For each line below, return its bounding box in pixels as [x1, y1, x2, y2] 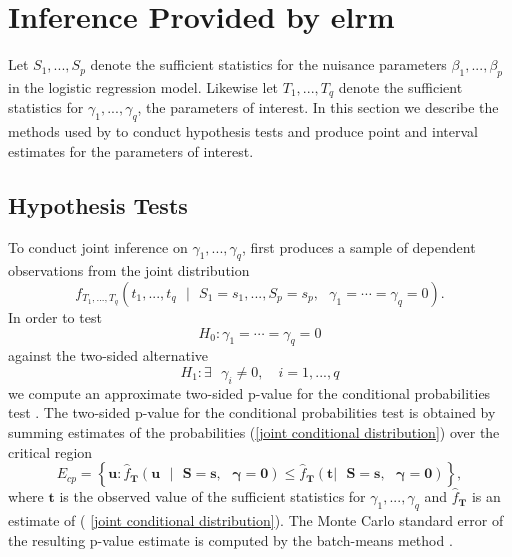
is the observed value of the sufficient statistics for [59, 486, 366, 507]
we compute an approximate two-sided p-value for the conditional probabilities [8, 382, 491, 403]
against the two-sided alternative [8, 345, 209, 366]
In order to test [8, 306, 102, 327]
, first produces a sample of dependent [241, 236, 476, 257]
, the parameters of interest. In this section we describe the [137, 97, 499, 118]
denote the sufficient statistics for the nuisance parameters [90, 54, 447, 75]
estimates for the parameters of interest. [8, 140, 254, 161]
